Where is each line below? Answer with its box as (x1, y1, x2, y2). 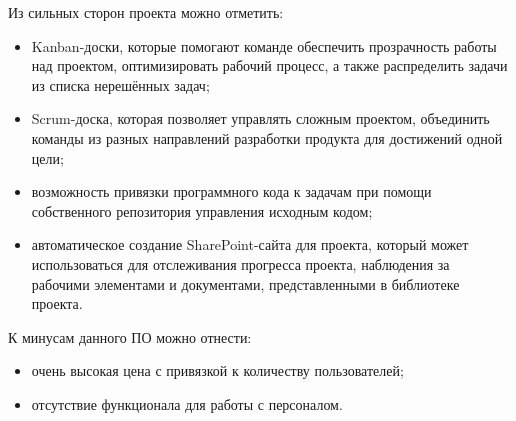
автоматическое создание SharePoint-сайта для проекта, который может (31, 234, 469, 255)
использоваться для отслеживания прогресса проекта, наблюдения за (31, 253, 450, 274)
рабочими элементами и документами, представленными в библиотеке (31, 273, 460, 294)
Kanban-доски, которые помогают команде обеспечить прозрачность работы (31, 35, 497, 56)
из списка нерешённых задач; (31, 74, 210, 95)
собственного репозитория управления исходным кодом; (31, 200, 373, 221)
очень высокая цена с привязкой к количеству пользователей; (31, 360, 404, 381)
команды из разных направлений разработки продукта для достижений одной (31, 127, 503, 148)
